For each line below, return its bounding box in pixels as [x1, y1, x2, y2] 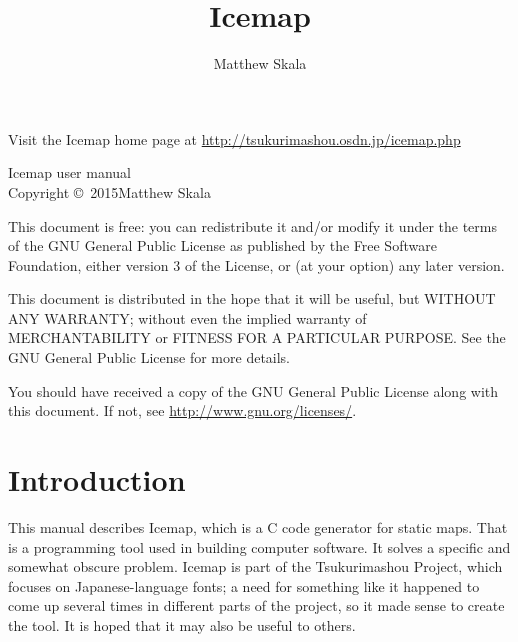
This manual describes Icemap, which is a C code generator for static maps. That [8, 516, 508, 537]
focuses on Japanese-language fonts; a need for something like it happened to [8, 575, 480, 596]
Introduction [8, 459, 186, 500]
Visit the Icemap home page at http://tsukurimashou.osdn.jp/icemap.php [8, 128, 461, 149]
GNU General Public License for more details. [8, 347, 291, 368]
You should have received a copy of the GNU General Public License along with [8, 380, 499, 401]
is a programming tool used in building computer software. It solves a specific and [8, 536, 511, 557]
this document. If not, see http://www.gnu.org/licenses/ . [8, 400, 357, 421]
